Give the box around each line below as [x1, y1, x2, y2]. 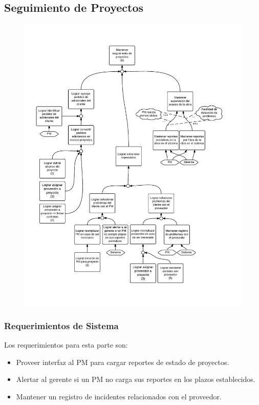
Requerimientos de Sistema [4, 319, 119, 332]
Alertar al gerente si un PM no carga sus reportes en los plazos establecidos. [16, 374, 255, 384]
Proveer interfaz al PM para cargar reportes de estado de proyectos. [16, 356, 229, 367]
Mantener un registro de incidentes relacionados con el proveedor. [16, 391, 222, 401]
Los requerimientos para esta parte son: [4, 339, 128, 350]
